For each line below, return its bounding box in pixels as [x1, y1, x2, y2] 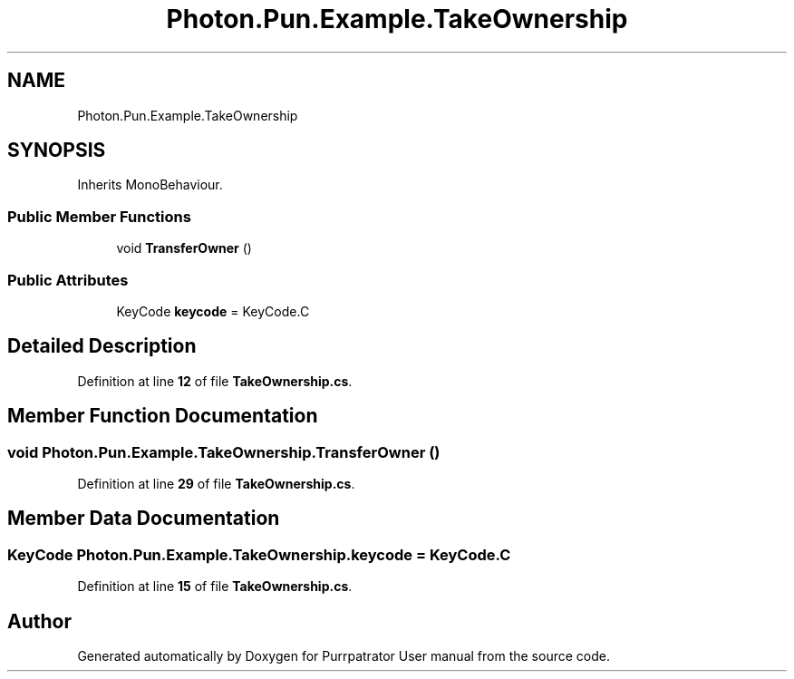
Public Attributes [7, 270, 129, 289]
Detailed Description [7, 335, 197, 358]
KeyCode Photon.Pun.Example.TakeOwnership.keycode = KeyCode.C [7, 545, 511, 564]
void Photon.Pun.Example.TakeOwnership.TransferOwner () [7, 442, 441, 461]
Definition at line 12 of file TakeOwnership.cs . [77, 373, 353, 389]
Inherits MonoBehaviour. [77, 177, 223, 193]
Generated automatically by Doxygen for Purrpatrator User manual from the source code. [77, 648, 610, 664]
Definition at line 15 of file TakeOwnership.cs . [77, 578, 353, 595]
